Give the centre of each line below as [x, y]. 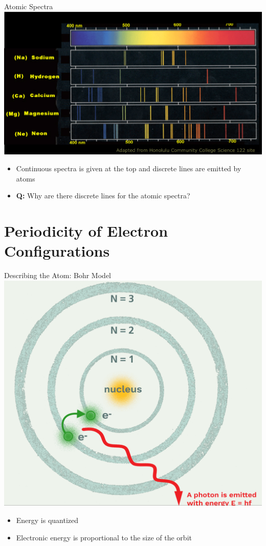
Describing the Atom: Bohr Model [58, 275]
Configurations [57, 251]
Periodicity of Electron [86, 231]
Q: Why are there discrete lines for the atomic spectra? [103, 196]
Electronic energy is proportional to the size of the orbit [104, 537]
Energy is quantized [47, 520]
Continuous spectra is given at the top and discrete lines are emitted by [129, 168]
